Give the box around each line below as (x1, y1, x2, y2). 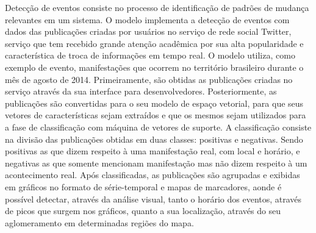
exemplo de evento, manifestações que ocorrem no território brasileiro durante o (5, 60, 304, 73)
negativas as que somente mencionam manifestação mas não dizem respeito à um (5, 156, 307, 169)
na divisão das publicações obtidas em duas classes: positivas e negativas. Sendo (5, 132, 303, 145)
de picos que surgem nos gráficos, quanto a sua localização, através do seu (5, 204, 281, 217)
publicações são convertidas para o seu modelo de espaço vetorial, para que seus (5, 96, 304, 109)
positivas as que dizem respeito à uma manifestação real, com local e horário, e (5, 145, 300, 157)
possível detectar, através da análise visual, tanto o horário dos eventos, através (5, 192, 302, 205)
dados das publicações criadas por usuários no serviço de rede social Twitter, (5, 25, 292, 38)
